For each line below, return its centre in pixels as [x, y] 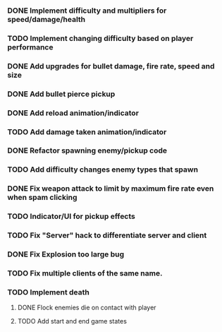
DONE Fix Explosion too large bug [66, 254]
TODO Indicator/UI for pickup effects [72, 216]
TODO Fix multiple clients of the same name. [85, 273]
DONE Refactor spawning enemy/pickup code [87, 150]
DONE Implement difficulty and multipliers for [87, 11]
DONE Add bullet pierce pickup [61, 94]
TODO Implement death [48, 292]
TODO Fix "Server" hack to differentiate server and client [107, 235]
